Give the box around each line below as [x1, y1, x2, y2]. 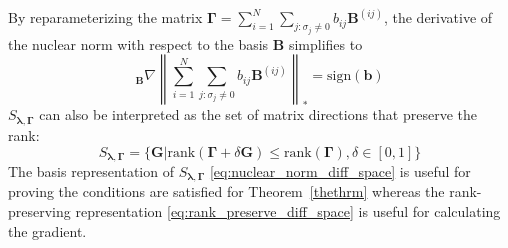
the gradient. [8, 220, 87, 241]
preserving [8, 201, 71, 222]
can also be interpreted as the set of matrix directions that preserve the [39, 104, 477, 125]
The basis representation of [8, 160, 174, 181]
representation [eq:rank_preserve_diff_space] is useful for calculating [75, 201, 501, 222]
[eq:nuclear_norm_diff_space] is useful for [209, 160, 471, 181]
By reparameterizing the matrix [8, 7, 203, 28]
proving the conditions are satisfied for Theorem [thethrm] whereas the [8, 181, 445, 202]
